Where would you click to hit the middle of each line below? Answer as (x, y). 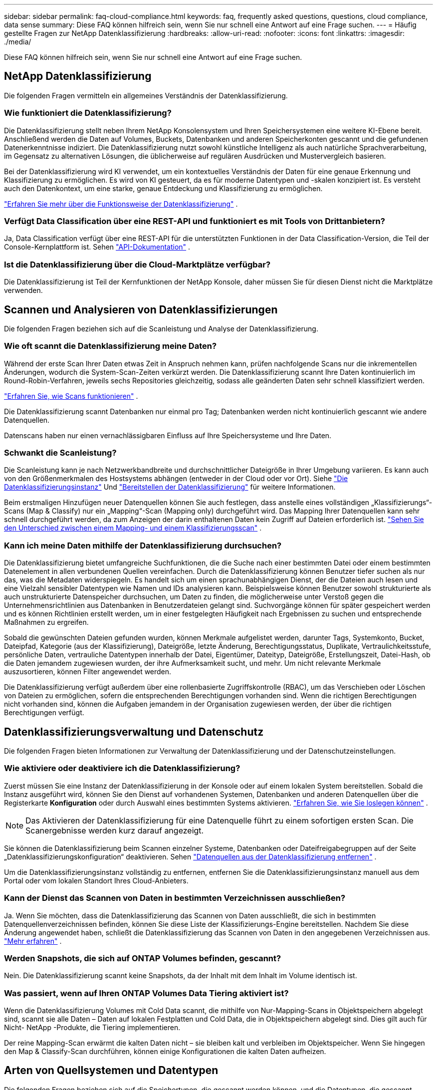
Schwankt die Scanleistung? (60, 453)
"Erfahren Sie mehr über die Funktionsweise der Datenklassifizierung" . (121, 204)
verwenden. (23, 290)
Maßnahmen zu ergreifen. (46, 622)
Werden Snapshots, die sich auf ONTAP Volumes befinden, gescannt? (143, 958)
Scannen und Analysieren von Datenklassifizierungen (141, 309)
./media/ (18, 42)
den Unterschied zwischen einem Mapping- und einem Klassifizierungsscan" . (133, 528)
